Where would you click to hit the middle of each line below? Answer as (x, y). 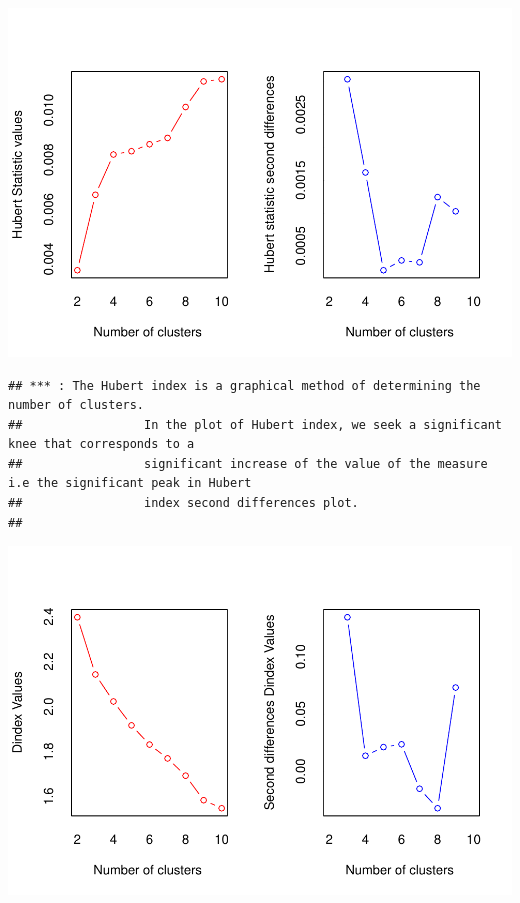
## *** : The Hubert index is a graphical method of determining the (244, 385)
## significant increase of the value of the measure (248, 463)
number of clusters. (76, 405)
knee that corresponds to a (101, 444)
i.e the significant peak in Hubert (130, 483)
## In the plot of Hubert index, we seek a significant (255, 424)
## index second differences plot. (183, 503)
